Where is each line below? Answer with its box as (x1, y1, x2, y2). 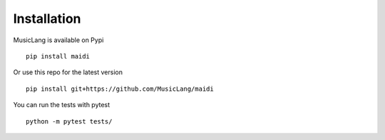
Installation (13, 11, 81, 26)
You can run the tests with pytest (13, 101, 111, 109)
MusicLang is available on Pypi (13, 36, 104, 44)
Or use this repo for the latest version (13, 68, 123, 76)
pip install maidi (26, 52, 91, 60)
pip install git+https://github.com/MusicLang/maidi (26, 84, 214, 93)
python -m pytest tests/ (26, 117, 113, 125)
